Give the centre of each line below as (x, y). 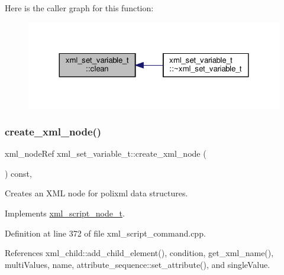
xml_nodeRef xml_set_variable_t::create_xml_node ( (106, 153)
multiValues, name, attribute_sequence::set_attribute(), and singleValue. (138, 264)
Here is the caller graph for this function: (79, 8)
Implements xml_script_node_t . (65, 213)
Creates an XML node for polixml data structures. (96, 193)
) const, (18, 173)
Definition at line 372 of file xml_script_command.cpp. (105, 233)
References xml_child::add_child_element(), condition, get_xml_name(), (139, 253)
